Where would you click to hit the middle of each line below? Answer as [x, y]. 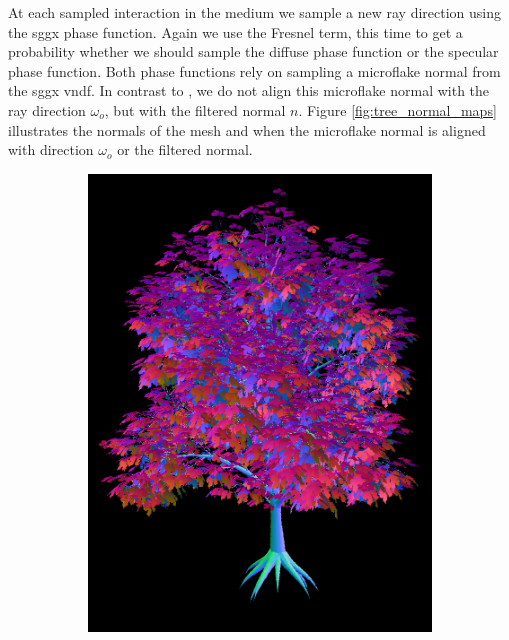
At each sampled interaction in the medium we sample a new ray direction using [255, 12]
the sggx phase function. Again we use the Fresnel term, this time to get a [235, 31]
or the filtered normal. [185, 149]
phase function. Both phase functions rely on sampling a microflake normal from [254, 70]
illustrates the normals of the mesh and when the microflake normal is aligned [247, 129]
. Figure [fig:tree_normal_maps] [397, 109]
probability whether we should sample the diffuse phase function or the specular [253, 51]
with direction [51, 149]
